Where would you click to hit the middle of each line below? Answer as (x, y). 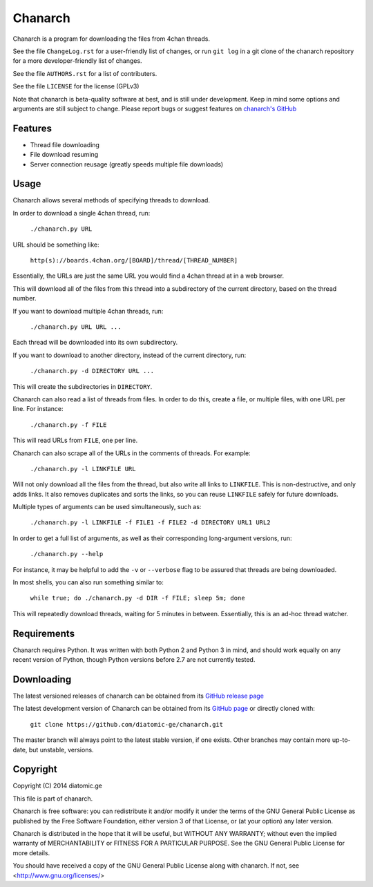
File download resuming (64, 155)
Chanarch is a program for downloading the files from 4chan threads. (112, 39)
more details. (31, 852)
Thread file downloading (65, 144)
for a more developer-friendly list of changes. (77, 61)
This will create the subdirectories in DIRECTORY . (83, 386)
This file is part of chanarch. (53, 799)
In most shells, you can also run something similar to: (88, 582)
